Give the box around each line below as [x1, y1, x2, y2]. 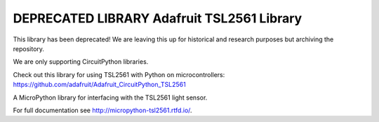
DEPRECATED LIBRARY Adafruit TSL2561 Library [13, 11, 302, 26]
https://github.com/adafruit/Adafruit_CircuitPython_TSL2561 [13, 81, 186, 89]
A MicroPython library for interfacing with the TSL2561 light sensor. [13, 93, 208, 102]
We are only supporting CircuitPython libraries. [13, 57, 149, 66]
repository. [13, 44, 45, 53]
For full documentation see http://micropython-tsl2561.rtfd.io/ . [13, 106, 192, 114]
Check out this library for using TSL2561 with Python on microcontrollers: [13, 70, 225, 79]
